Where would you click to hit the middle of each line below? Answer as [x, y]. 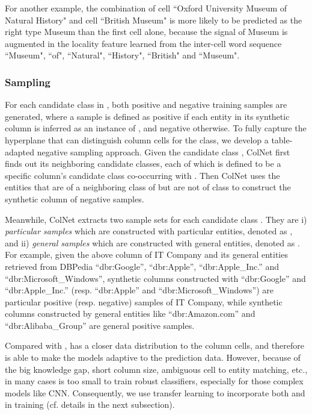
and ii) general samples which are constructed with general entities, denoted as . [152, 242]
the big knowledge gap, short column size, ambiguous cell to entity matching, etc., [156, 369]
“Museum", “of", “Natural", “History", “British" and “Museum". [122, 55]
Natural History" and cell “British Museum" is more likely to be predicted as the [154, 20]
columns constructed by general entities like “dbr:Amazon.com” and [130, 314]
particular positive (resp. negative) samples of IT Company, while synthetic [144, 301]
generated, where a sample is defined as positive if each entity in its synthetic [147, 116]
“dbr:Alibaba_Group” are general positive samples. [100, 325]
